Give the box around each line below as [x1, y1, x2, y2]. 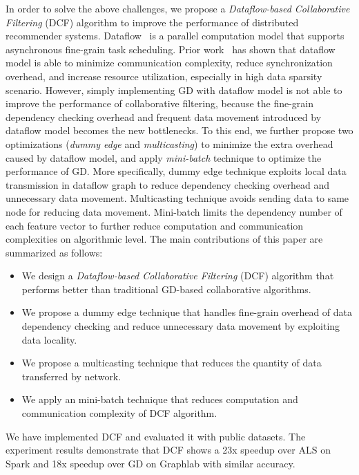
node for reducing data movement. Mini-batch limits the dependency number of [6, 204, 342, 218]
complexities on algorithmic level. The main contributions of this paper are [6, 232, 323, 246]
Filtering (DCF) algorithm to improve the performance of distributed [6, 15, 299, 29]
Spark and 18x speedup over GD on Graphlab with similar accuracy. [6, 456, 295, 470]
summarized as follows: [6, 245, 103, 259]
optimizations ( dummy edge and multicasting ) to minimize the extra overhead [6, 136, 333, 151]
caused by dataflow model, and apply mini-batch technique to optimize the [6, 150, 322, 165]
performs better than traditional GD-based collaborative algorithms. [21, 281, 311, 296]
